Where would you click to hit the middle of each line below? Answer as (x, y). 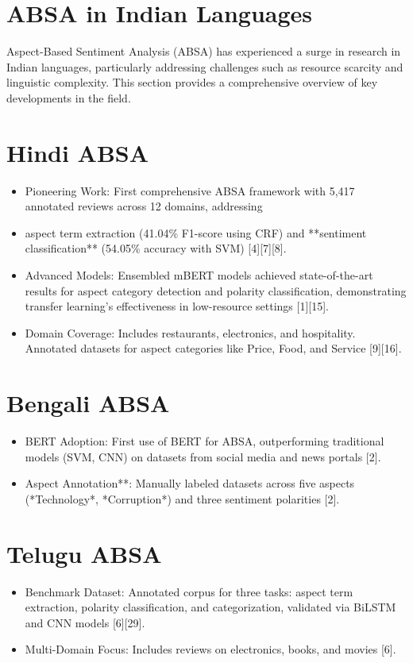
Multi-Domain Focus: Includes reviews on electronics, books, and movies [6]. (210, 649)
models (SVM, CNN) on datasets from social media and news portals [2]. (203, 456)
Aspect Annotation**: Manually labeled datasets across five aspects (190, 483)
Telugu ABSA (84, 553)
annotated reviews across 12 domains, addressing (144, 206)
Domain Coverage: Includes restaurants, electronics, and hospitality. (190, 332)
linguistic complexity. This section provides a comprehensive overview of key (192, 82)
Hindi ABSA (78, 152)
